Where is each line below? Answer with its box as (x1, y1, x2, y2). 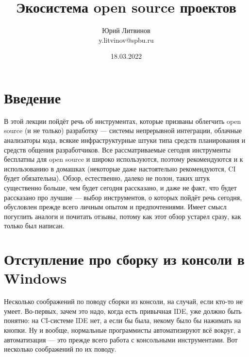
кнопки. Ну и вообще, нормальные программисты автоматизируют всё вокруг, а (4, 325, 241, 335)
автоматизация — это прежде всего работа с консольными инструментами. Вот (4, 334, 238, 344)
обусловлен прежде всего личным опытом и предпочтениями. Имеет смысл (4, 202, 227, 212)
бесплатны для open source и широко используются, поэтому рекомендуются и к (4, 154, 243, 164)
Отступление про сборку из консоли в (4, 249, 245, 269)
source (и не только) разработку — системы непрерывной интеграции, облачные (4, 125, 242, 136)
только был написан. (4, 221, 65, 231)
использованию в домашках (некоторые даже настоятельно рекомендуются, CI (4, 163, 236, 173)
